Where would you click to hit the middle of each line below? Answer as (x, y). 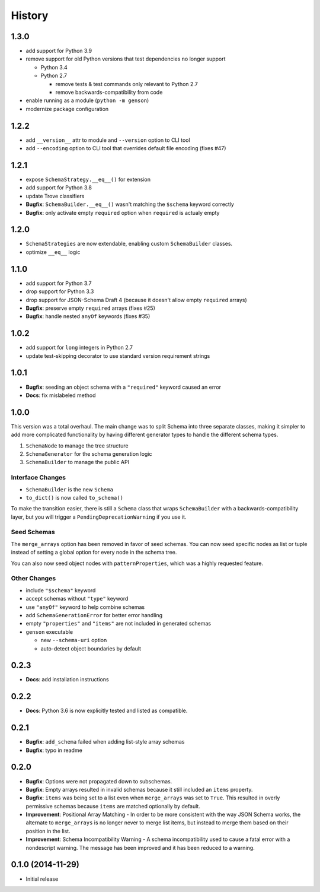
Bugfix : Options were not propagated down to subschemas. (99, 781)
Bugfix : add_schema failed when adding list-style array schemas (105, 742)
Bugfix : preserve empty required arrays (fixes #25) (90, 308)
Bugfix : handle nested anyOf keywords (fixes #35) (88, 316)
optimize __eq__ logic (53, 252)
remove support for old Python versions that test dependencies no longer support (126, 59)
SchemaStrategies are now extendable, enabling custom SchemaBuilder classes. (129, 244)
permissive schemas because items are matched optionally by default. (113, 806)
